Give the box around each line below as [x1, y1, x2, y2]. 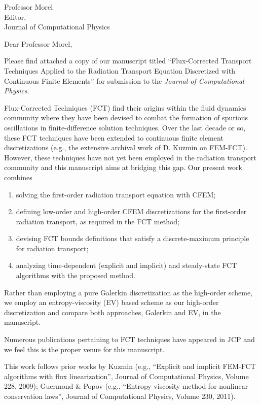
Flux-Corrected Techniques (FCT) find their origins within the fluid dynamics [4, 102, 246, 113]
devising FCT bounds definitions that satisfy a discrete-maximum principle [16, 233, 249, 244]
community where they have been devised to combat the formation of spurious [4, 112, 248, 123]
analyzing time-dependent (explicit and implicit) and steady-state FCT [16, 260, 237, 271]
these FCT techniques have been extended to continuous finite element [4, 132, 224, 143]
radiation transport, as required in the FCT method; [16, 216, 179, 226]
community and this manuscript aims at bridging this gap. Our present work [4, 162, 242, 173]
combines [4, 172, 32, 182]
